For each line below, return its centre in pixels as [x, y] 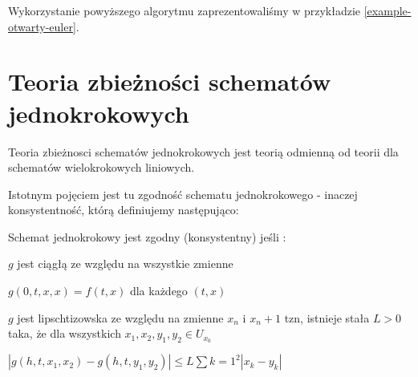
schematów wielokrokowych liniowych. [101, 167]
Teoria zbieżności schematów [170, 81]
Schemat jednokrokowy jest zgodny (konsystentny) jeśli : [147, 236]
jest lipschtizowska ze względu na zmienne [120, 317]
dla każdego [158, 291]
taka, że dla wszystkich [65, 333]
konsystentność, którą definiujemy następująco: [124, 210]
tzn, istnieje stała [327, 317]
